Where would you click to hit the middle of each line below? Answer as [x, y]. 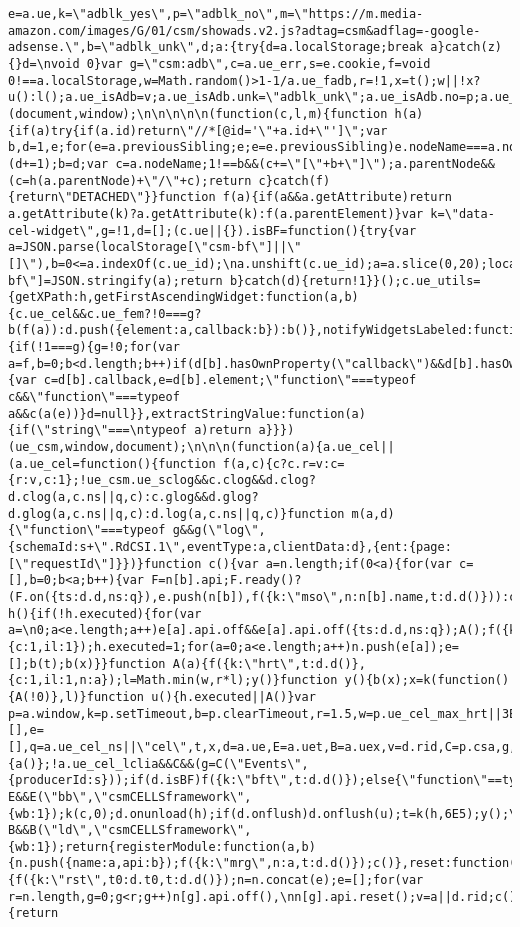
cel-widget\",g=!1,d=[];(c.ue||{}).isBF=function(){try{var [212, 230]
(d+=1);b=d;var [58, 163]
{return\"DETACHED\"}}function [112, 197]
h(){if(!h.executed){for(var [105, 613]
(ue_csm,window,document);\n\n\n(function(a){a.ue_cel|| [201, 447]
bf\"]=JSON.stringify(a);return [115, 280]
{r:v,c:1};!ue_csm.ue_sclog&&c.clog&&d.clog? [162, 480]
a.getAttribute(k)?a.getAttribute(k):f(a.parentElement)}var [216, 213]
